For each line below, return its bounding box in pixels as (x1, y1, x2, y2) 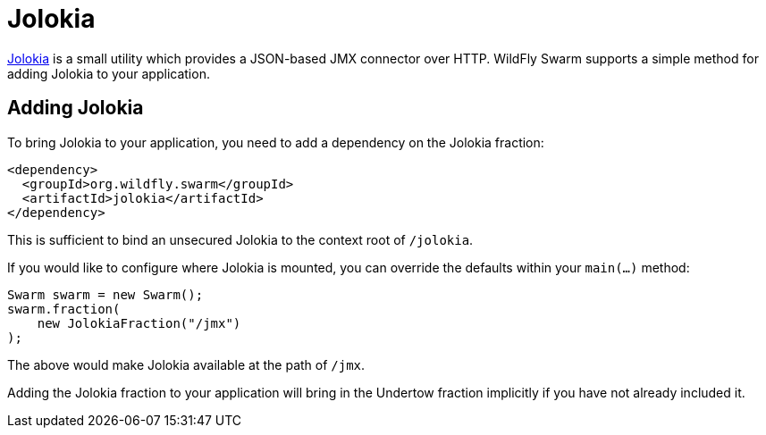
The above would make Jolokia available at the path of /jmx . (7, 356, 366, 372)
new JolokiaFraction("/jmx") (37, 315, 241, 330)
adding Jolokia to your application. (7, 65, 210, 81)
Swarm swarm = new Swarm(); (7, 287, 204, 302)
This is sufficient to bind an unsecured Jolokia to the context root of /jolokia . (7, 231, 474, 247)
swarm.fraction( (7, 301, 121, 316)
